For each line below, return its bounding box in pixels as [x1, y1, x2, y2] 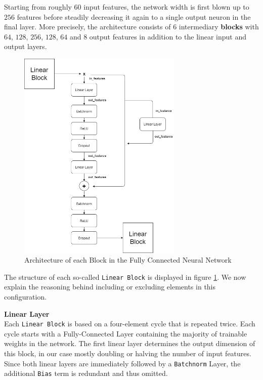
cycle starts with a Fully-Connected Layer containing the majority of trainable [4, 328, 247, 339]
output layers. [4, 41, 47, 52]
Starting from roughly [4, 2, 72, 12]
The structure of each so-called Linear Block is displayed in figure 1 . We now [4, 271, 246, 282]
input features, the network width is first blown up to [83, 2, 249, 12]
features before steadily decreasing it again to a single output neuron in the [17, 11, 251, 22]
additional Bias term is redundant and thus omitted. [4, 368, 168, 378]
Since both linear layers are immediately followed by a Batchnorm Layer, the [4, 358, 241, 368]
